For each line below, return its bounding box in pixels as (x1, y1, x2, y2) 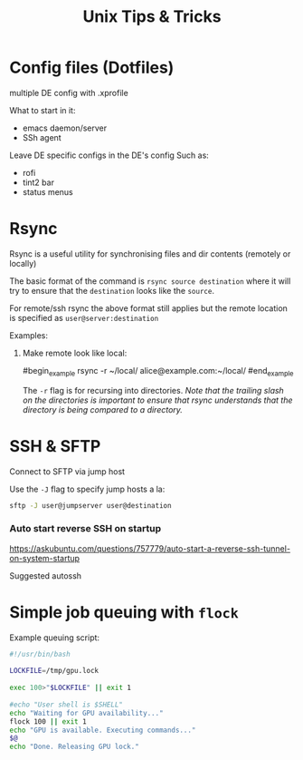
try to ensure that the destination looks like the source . (9, 285, 215, 296)
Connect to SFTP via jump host (9, 465, 125, 477)
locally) (9, 258, 37, 268)
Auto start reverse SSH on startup (9, 522, 161, 535)
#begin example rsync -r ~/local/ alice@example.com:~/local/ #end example (22, 365, 294, 378)
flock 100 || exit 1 (9, 716, 88, 726)
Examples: (9, 329, 48, 341)
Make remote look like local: (22, 347, 128, 358)
